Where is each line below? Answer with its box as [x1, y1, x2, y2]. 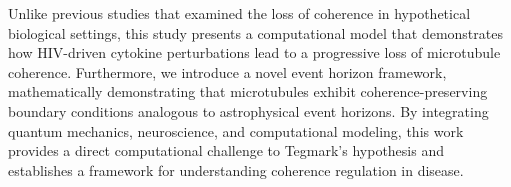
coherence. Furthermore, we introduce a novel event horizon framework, [8, 61, 447, 82]
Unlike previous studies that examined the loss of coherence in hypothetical [8, 3, 471, 23]
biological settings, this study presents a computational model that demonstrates [8, 22, 503, 43]
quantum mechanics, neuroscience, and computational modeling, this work [8, 120, 464, 141]
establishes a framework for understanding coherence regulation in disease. [8, 159, 464, 180]
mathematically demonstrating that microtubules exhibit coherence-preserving [8, 81, 488, 102]
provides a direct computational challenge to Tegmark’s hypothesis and [8, 140, 444, 161]
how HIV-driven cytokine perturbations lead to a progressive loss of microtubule [8, 42, 501, 63]
